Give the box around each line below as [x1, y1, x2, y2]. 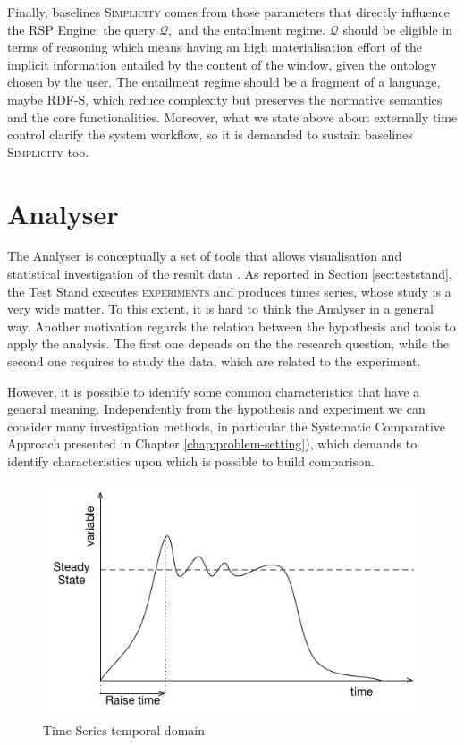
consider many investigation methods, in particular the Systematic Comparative [7, 416, 446, 435]
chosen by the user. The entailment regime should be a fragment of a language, [7, 72, 441, 91]
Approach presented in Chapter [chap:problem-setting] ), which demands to [7, 434, 418, 453]
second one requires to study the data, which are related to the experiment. [7, 352, 421, 371]
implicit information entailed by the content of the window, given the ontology [7, 54, 437, 73]
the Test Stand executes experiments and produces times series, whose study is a [7, 281, 451, 300]
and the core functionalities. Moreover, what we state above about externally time [7, 107, 458, 126]
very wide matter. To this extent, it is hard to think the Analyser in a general [7, 299, 434, 318]
